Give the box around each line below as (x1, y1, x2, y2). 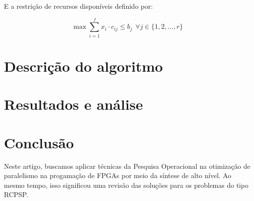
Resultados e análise (4, 94, 143, 114)
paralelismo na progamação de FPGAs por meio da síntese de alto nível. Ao (4, 170, 231, 181)
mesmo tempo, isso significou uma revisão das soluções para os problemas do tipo (4, 180, 249, 190)
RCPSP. (4, 189, 28, 200)
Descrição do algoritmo (4, 56, 163, 76)
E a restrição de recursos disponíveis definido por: (4, 1, 153, 11)
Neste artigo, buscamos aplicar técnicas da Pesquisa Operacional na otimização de (4, 161, 251, 171)
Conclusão (4, 132, 74, 152)
